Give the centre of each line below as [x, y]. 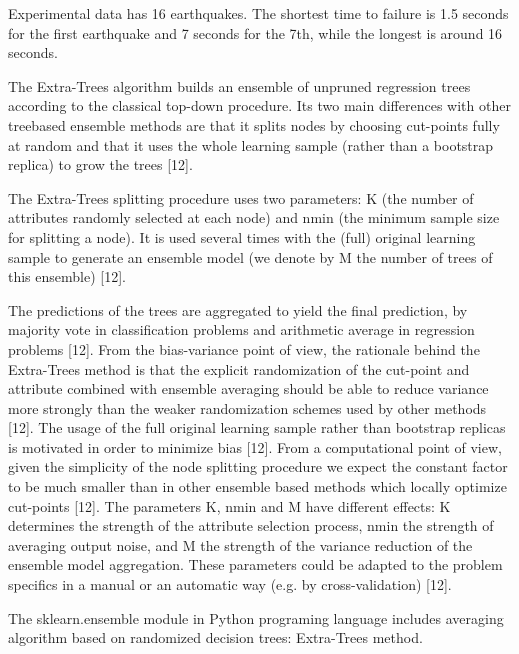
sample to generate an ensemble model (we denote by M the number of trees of [250, 256]
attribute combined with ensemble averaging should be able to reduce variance [248, 388]
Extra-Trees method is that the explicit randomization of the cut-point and [239, 368]
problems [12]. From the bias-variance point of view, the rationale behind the [244, 348]
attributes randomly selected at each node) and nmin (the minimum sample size [254, 217]
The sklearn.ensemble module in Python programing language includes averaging [256, 617]
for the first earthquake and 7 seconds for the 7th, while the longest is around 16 [255, 32]
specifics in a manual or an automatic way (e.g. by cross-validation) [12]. [230, 584]
